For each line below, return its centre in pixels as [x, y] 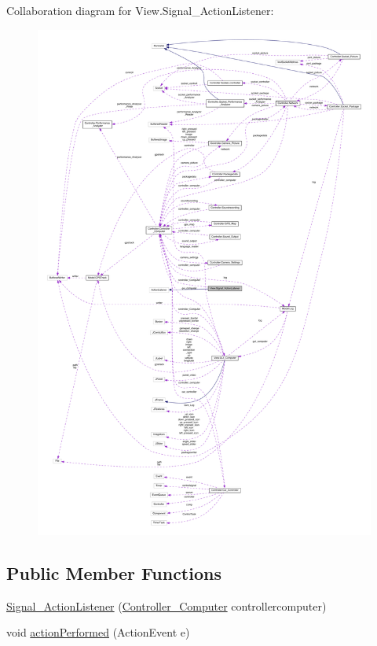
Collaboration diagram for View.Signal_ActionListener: [140, 10]
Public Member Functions [114, 572]
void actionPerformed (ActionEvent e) [98, 632]
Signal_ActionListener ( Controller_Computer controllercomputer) [167, 605]
